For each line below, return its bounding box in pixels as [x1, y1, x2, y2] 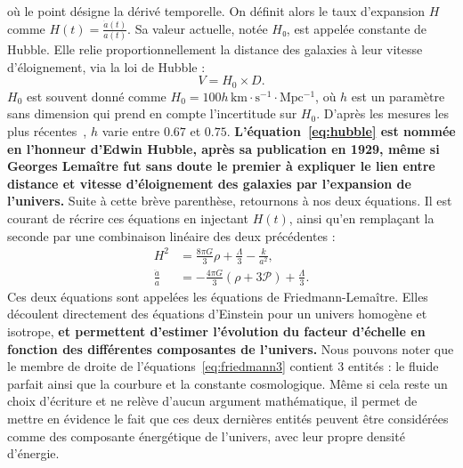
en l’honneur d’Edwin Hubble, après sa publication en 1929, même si [7, 139, 440, 157]
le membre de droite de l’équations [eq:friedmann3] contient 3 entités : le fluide [7, 357, 439, 375]
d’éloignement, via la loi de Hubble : [7, 57, 206, 76]
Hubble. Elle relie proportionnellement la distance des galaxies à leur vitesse [7, 40, 423, 59]
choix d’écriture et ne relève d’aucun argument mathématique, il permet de [7, 391, 418, 410]
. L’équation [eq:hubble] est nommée [226, 122, 456, 141]
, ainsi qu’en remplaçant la [288, 209, 435, 228]
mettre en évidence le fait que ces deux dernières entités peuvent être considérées [7, 408, 449, 427]
